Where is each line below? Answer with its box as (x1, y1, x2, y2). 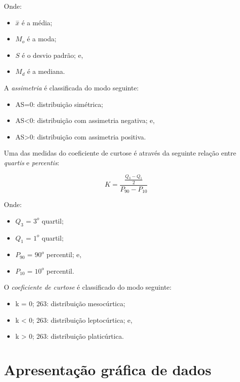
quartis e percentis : (4, 157, 59, 167)
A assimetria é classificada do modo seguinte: (4, 82, 139, 92)
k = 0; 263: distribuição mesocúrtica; (15, 298, 125, 309)
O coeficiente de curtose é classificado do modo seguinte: (4, 282, 171, 292)
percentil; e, (46, 249, 82, 260)
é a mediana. (27, 66, 65, 76)
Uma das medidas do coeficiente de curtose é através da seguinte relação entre (4, 148, 237, 158)
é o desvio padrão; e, (22, 50, 83, 60)
